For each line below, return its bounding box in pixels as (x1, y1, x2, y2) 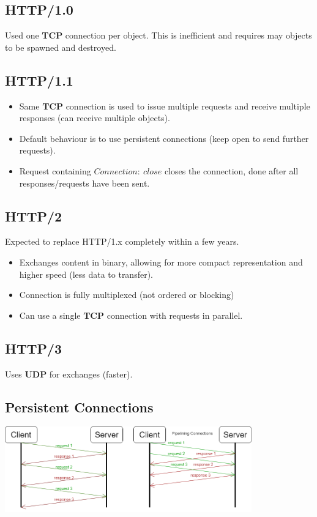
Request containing (19, 164, 91, 177)
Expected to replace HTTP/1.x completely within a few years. (5, 235, 239, 248)
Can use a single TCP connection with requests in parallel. (19, 308, 243, 321)
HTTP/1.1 (5, 70, 73, 89)
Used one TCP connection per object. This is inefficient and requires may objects (5, 29, 312, 42)
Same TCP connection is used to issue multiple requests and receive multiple (19, 99, 310, 112)
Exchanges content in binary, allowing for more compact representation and (19, 255, 303, 268)
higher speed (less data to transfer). (19, 267, 153, 280)
